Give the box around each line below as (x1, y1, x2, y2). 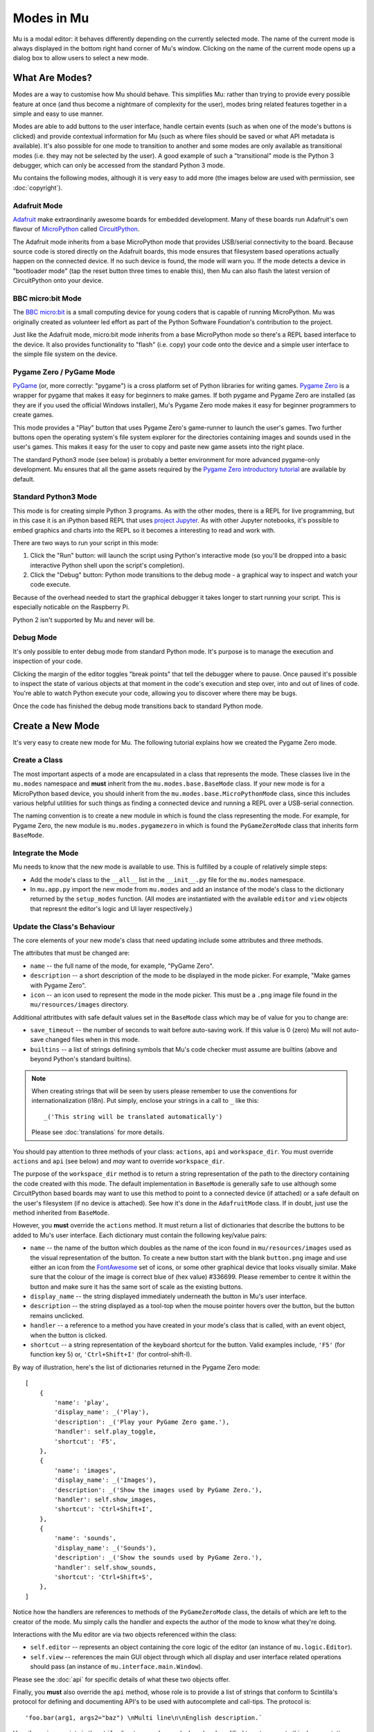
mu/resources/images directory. (30, 1000, 129, 1009)
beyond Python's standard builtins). (30, 1055, 132, 1063)
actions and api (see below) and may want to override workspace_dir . (12, 1157, 225, 1165)
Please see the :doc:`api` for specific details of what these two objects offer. (12, 1675, 231, 1684)
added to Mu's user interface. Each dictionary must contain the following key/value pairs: (12, 1230, 267, 1239)
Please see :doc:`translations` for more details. (31, 1128, 164, 1136)
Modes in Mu (12, 10, 89, 26)
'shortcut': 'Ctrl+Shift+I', (54, 1505, 154, 1513)
